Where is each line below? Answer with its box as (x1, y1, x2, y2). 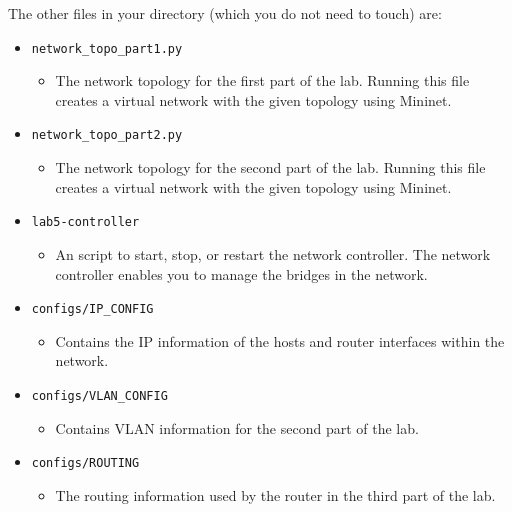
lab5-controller (31, 215, 140, 230)
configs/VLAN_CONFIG (31, 388, 168, 403)
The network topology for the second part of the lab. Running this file (55, 157, 486, 178)
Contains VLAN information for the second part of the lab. (55, 417, 419, 438)
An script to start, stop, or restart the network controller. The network (55, 243, 491, 264)
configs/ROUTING (31, 456, 140, 471)
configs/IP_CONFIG (31, 302, 154, 317)
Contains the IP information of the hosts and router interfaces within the (55, 330, 505, 351)
